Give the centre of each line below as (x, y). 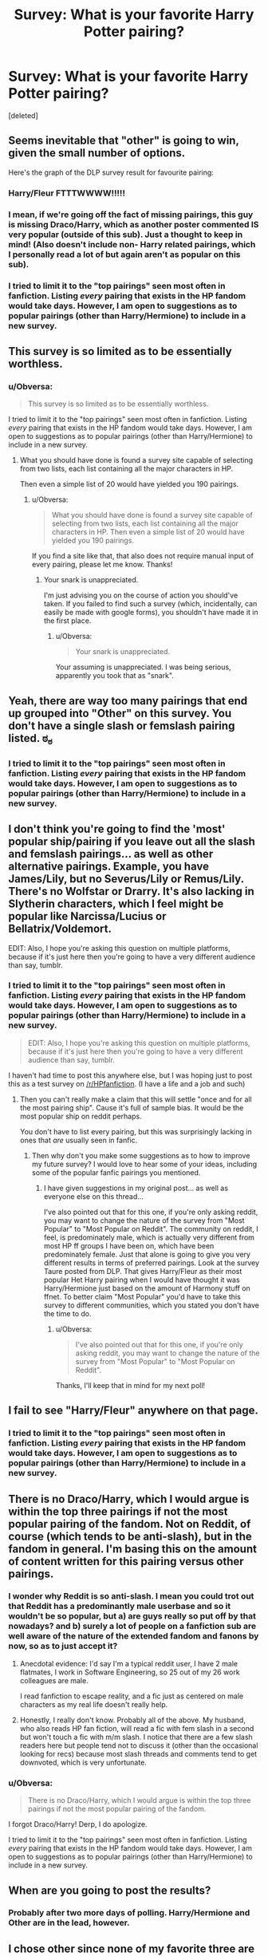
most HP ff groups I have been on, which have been (129, 1245)
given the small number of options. (97, 153)
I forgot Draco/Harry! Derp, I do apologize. (78, 1824)
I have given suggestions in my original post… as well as (136, 1188)
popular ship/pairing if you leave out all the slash (132, 842)
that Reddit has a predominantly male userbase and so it (120, 1607)
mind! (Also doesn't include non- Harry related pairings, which (132, 244)
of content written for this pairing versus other (126, 1561)
